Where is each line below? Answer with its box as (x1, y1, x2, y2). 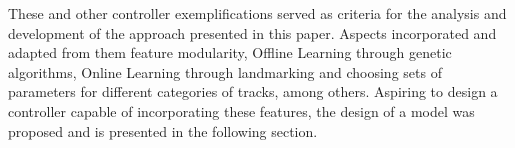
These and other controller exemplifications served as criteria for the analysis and (8, 3, 507, 23)
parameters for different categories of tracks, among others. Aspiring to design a (8, 81, 498, 102)
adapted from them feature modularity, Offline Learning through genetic (8, 42, 452, 63)
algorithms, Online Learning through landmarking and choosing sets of (8, 61, 442, 82)
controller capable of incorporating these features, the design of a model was (8, 100, 475, 121)
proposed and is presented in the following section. (8, 120, 318, 141)
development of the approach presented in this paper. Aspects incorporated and (8, 22, 497, 43)
